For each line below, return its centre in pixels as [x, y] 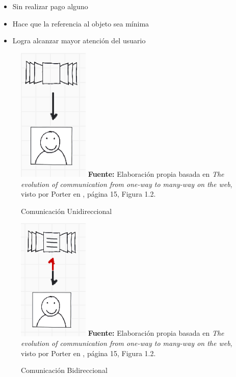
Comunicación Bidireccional [64, 370]
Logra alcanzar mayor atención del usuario [79, 41]
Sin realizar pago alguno [50, 6]
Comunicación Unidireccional [67, 211]
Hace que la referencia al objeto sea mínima [81, 23]
